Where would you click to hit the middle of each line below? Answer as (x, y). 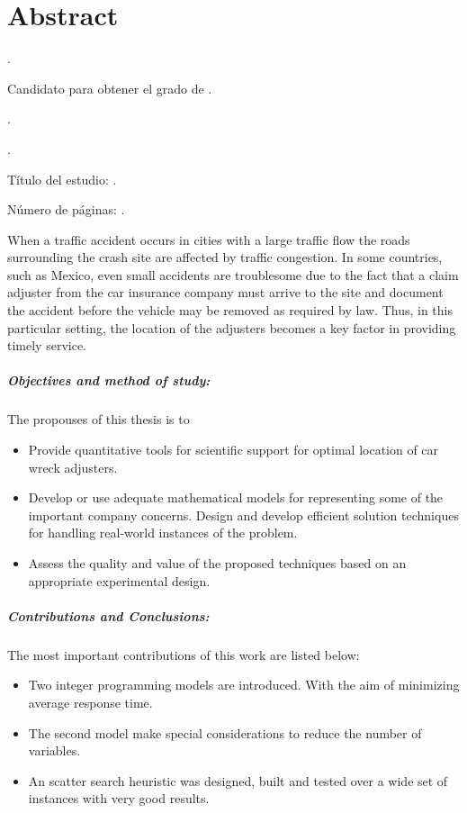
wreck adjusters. (73, 467)
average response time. (90, 702)
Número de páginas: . (66, 209)
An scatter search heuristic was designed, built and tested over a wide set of (238, 780)
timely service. (47, 345)
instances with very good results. (119, 798)
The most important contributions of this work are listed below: (184, 654)
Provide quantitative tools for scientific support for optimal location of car (233, 449)
